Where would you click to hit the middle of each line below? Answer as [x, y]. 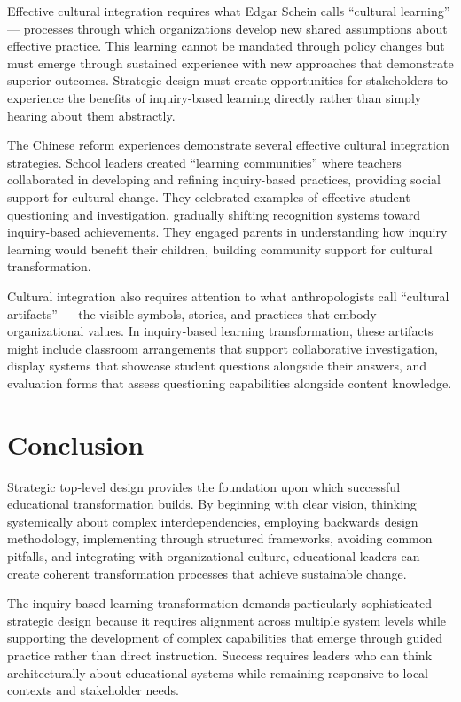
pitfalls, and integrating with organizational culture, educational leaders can [214, 555]
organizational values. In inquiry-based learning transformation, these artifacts [220, 331]
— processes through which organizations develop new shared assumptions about [227, 28]
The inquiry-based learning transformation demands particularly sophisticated [220, 603]
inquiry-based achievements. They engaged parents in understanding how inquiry [227, 232]
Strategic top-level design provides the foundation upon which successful [204, 486]
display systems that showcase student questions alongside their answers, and [217, 366]
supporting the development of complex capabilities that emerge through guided [225, 638]
